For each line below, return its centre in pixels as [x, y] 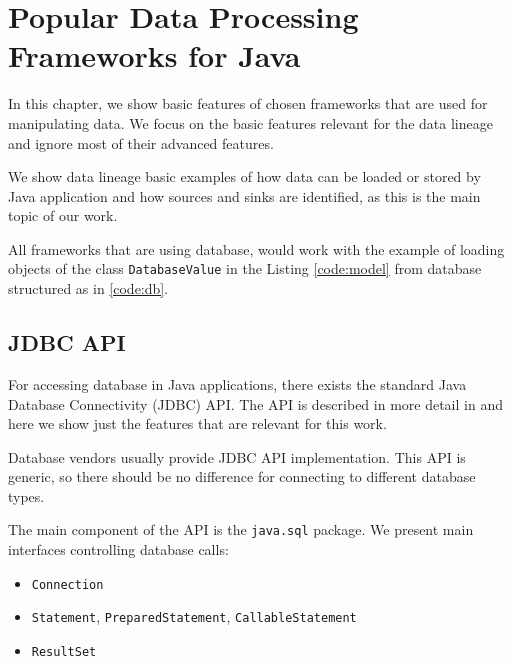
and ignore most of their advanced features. [141, 142]
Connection [67, 584]
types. [26, 495]
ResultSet [64, 652]
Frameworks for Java [154, 55]
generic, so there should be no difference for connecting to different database [242, 476]
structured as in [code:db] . [88, 288]
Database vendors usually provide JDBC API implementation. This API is [237, 456]
